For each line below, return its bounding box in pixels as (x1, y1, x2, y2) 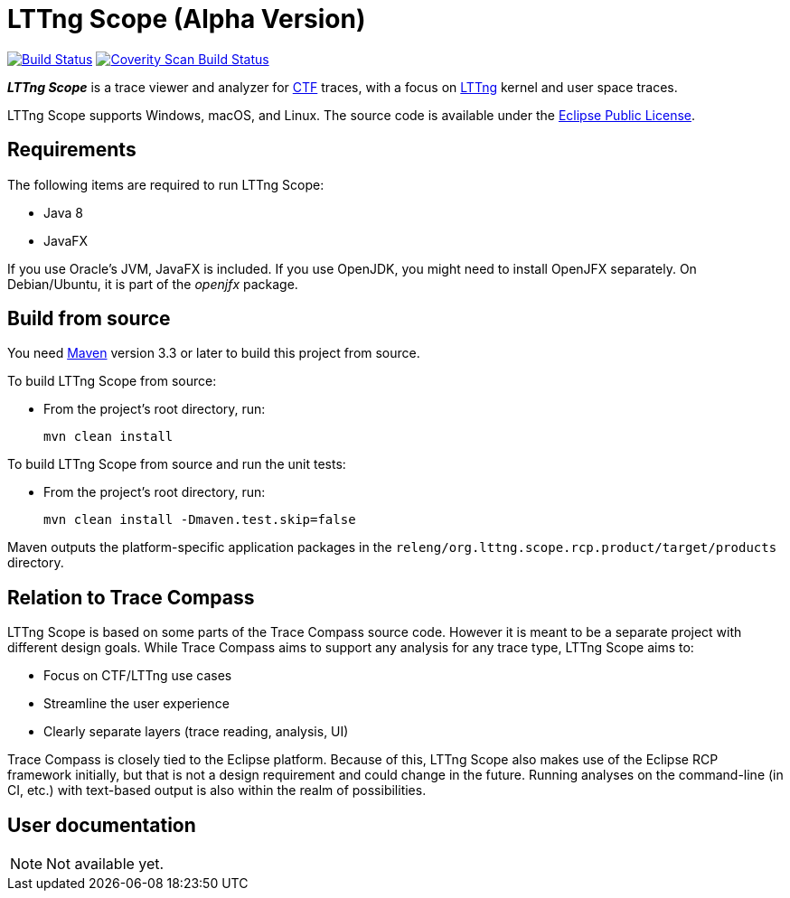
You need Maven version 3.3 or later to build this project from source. (7, 345, 420, 361)
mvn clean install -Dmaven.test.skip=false (43, 512, 356, 528)
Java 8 (43, 204, 83, 220)
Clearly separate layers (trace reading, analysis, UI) (43, 724, 349, 740)
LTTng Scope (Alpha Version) (7, 4, 366, 34)
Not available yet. (46, 855, 165, 874)
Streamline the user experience (43, 696, 230, 712)
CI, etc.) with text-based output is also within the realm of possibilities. (7, 782, 427, 799)
